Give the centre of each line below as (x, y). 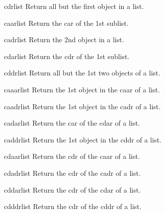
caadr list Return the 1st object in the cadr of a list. (82, 106)
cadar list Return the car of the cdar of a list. (72, 123)
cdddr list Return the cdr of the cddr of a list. (73, 206)
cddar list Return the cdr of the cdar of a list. (73, 189)
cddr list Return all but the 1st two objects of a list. (82, 73)
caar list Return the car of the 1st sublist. (66, 23)
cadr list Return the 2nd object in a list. (64, 39)
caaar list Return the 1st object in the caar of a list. (82, 89)
